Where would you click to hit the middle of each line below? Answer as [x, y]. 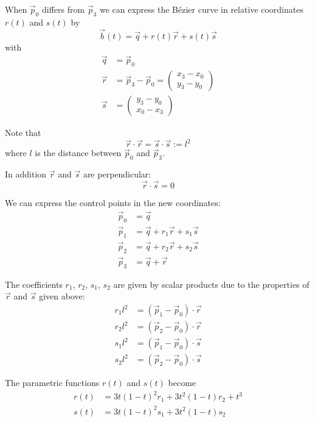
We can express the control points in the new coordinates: [113, 203]
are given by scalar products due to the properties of [211, 284]
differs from [63, 9]
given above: [62, 296]
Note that [23, 133]
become [182, 383]
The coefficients [34, 284]
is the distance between [78, 153]
